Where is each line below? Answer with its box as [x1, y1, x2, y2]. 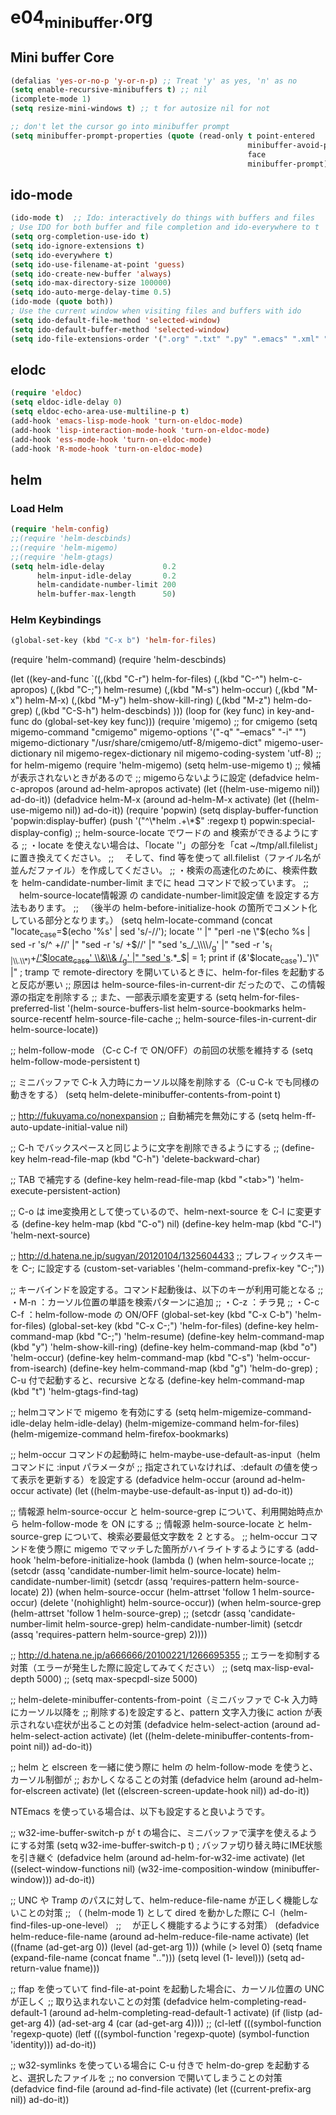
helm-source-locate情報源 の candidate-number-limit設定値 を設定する [18, 889, 311, 901]
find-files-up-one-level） [10, 1919, 114, 1931]
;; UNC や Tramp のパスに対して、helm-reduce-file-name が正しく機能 [10, 1894, 302, 1906]
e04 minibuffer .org [10, 6, 153, 32]
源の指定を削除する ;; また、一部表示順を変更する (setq [10, 991, 237, 1003]
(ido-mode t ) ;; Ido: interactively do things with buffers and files [10, 213, 315, 223]
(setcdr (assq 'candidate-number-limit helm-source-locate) [10, 1564, 255, 1576]
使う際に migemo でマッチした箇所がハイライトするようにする [36, 1542, 294, 1555]
